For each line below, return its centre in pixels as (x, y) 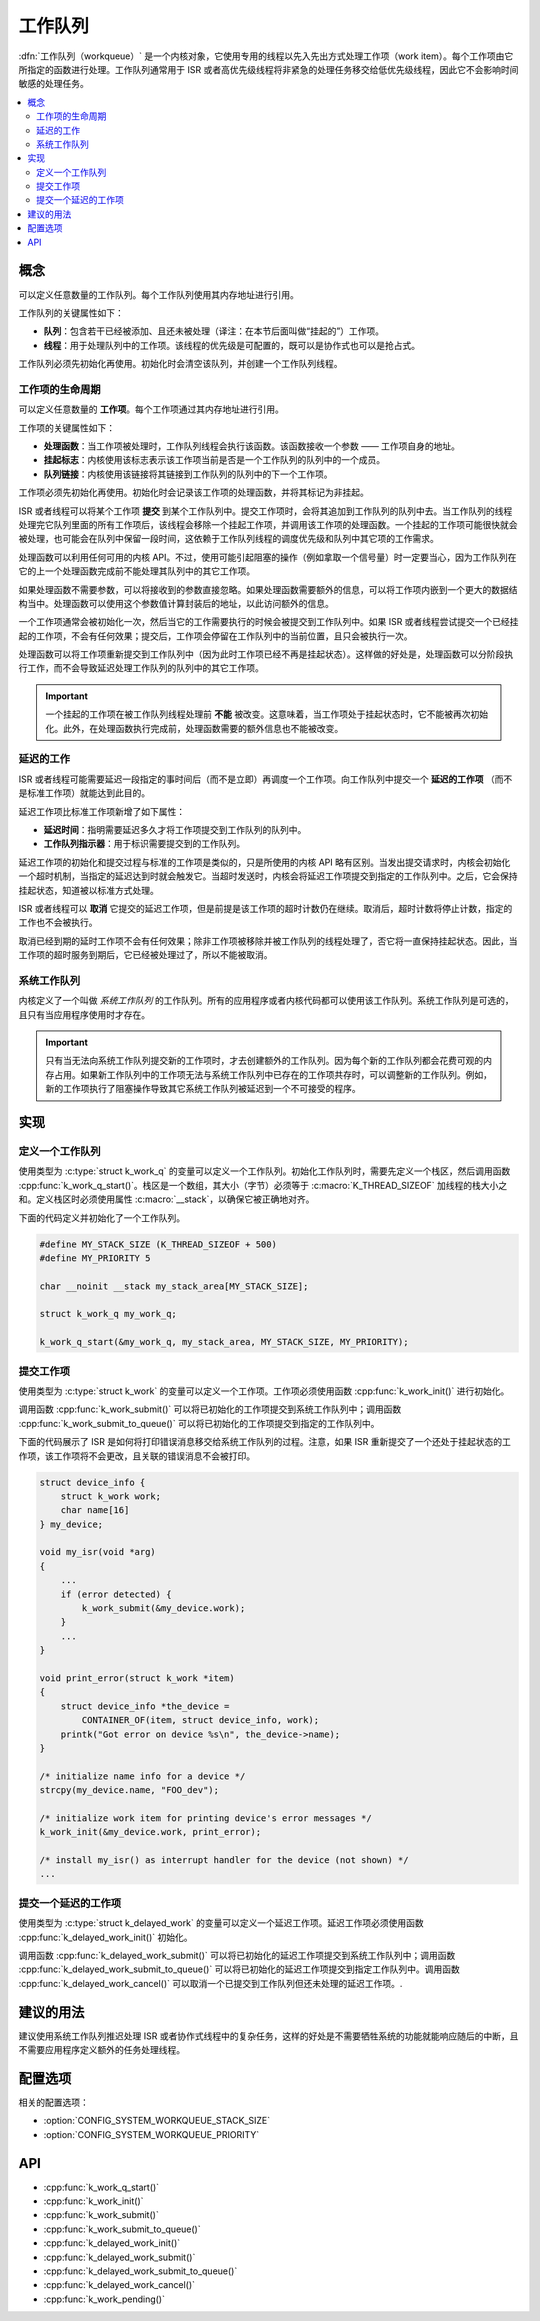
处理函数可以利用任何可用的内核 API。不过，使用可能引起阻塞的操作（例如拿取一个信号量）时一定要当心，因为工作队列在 (267, 557)
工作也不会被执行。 (58, 922)
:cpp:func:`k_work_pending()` (104, 2299)
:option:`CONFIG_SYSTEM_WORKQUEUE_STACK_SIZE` (157, 2121)
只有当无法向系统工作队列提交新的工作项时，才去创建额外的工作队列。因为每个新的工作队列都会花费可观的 (264, 1061)
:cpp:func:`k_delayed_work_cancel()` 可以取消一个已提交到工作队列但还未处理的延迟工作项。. (210, 1983)
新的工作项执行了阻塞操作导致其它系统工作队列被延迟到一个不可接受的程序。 (203, 1089)
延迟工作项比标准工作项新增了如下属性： (101, 811)
